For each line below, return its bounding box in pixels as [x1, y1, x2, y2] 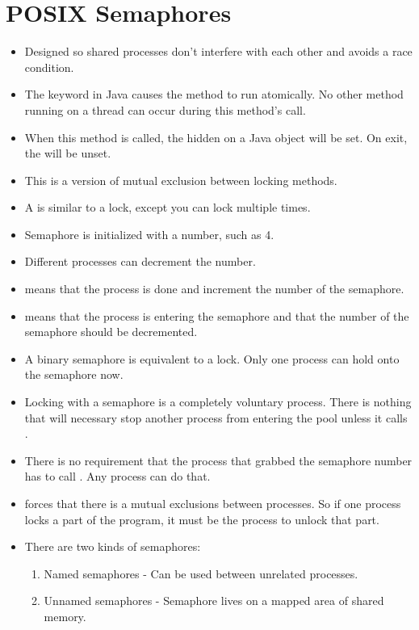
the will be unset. [24, 145, 111, 162]
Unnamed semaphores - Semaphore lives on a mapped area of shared [44, 592, 384, 609]
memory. [44, 607, 86, 624]
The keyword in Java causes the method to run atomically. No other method [24, 86, 404, 103]
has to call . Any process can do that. [24, 468, 211, 485]
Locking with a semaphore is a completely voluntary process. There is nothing [24, 393, 412, 410]
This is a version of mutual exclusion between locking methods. [24, 171, 337, 188]
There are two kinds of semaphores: [24, 538, 201, 555]
